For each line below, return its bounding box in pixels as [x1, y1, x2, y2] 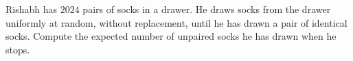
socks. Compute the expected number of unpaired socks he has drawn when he [5, 29, 337, 43]
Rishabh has [5, 2, 58, 16]
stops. [5, 42, 30, 56]
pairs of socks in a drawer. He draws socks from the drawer [82, 2, 331, 16]
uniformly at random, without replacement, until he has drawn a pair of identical [5, 15, 348, 29]
